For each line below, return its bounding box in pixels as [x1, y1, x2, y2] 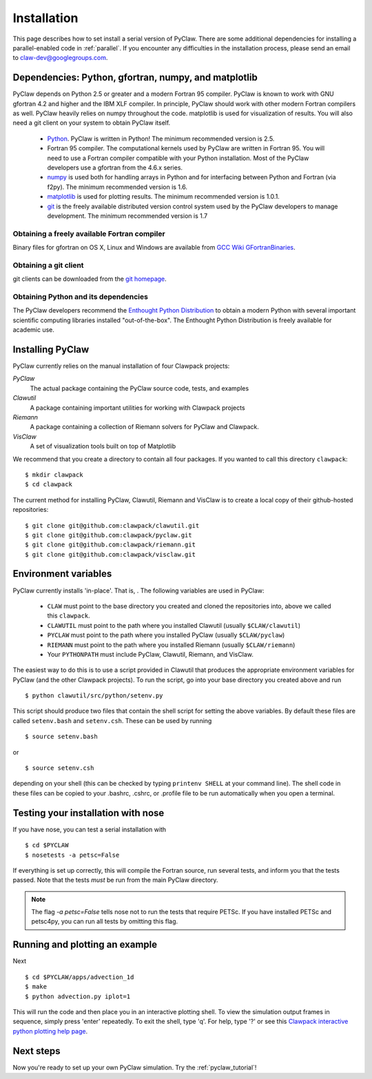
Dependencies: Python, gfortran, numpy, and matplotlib [12, 72, 258, 83]
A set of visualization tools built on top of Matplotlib [30, 442, 176, 451]
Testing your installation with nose [12, 807, 165, 819]
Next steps [12, 1045, 61, 1057]
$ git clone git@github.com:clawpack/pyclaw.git [25, 531, 192, 539]
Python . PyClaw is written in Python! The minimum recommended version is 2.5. [47, 135, 275, 143]
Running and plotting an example [12, 939, 158, 951]
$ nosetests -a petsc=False [25, 851, 120, 859]
